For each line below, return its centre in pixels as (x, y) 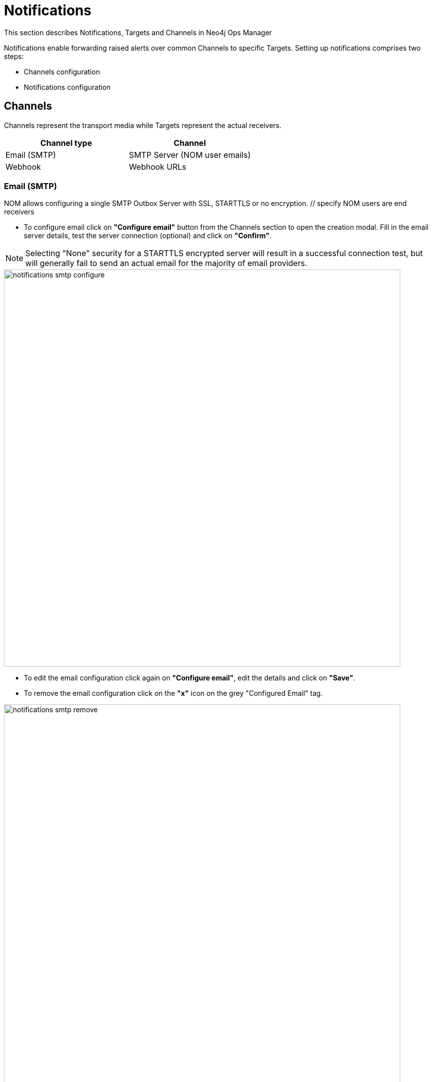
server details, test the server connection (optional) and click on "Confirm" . (148, 236)
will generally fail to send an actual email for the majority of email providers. (166, 263)
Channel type (66, 143)
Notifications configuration (67, 87)
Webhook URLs (158, 167)
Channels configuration (62, 71)
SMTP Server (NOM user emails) (190, 155)
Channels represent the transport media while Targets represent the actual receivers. (143, 125)
